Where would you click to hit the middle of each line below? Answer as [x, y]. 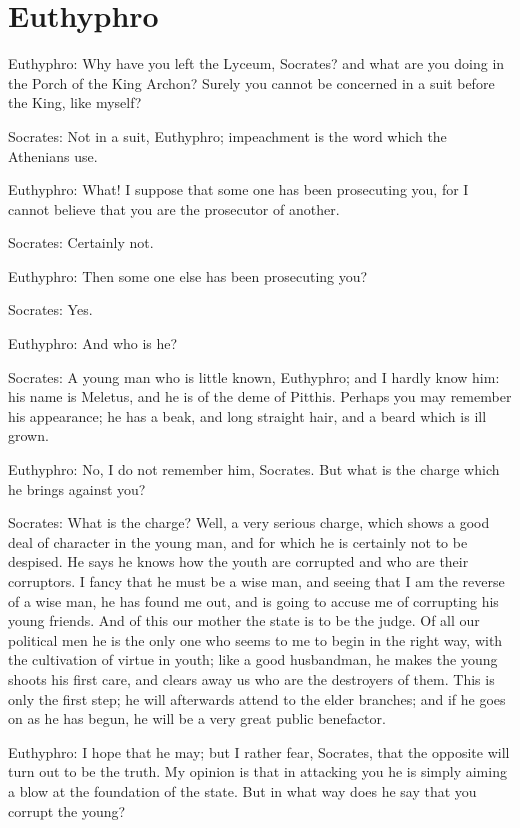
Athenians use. [53, 155]
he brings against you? [77, 488]
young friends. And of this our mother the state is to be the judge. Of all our [244, 620]
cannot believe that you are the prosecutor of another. [174, 208]
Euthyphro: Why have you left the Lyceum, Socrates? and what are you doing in [256, 63]
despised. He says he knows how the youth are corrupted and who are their [238, 561]
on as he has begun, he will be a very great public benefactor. [197, 718]
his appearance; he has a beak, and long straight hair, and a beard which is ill [247, 415]
